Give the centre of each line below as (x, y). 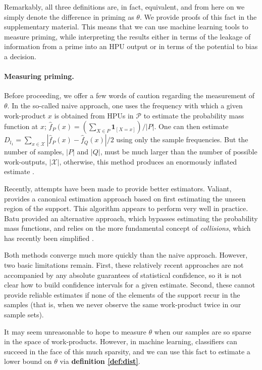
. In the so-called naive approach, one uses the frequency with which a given (125, 105)
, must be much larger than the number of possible (179, 152)
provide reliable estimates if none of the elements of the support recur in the (122, 294)
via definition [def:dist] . (100, 361)
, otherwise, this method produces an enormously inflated (148, 161)
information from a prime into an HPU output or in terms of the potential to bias (131, 46)
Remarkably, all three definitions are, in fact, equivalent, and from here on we (124, 7)
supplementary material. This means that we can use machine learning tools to (126, 27)
